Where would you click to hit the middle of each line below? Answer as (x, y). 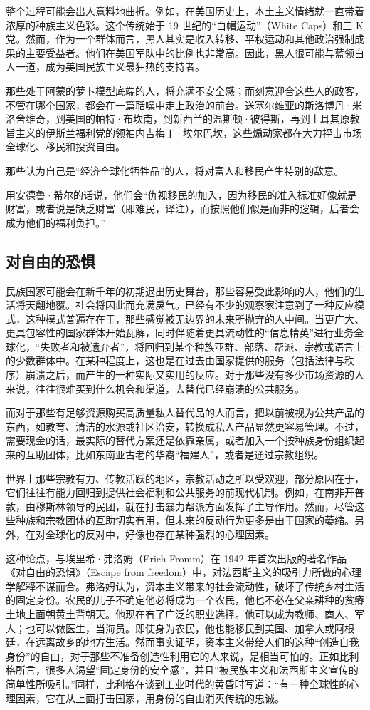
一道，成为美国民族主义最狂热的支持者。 (110, 67)
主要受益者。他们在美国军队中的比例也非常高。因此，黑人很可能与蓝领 (190, 52)
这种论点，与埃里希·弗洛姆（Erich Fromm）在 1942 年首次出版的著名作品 (176, 558)
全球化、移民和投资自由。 (65, 146)
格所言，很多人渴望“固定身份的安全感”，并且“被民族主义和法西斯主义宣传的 (182, 670)
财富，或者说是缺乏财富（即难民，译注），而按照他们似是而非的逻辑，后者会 (183, 209)
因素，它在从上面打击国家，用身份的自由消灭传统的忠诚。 (150, 698)
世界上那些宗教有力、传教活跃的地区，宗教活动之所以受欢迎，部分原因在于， (185, 478)
